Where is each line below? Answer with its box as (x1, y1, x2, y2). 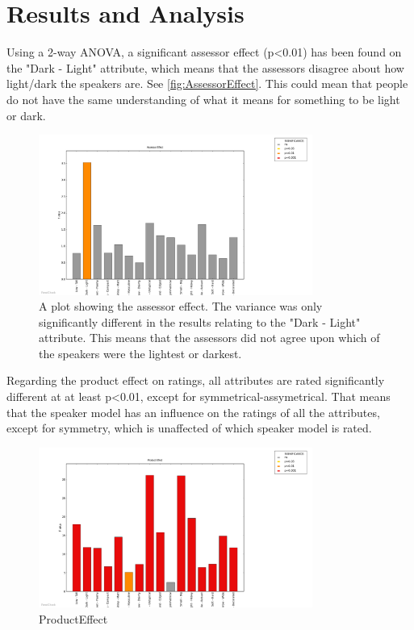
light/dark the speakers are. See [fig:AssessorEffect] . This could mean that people (6, 75, 408, 92)
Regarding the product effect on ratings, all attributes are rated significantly (6, 372, 385, 389)
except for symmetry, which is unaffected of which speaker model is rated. (6, 419, 372, 436)
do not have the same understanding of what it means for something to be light (6, 90, 400, 107)
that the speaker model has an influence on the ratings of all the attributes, (6, 403, 380, 420)
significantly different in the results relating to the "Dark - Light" (39, 313, 361, 330)
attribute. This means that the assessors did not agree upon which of (39, 329, 380, 346)
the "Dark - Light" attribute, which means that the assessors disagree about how (6, 59, 404, 76)
